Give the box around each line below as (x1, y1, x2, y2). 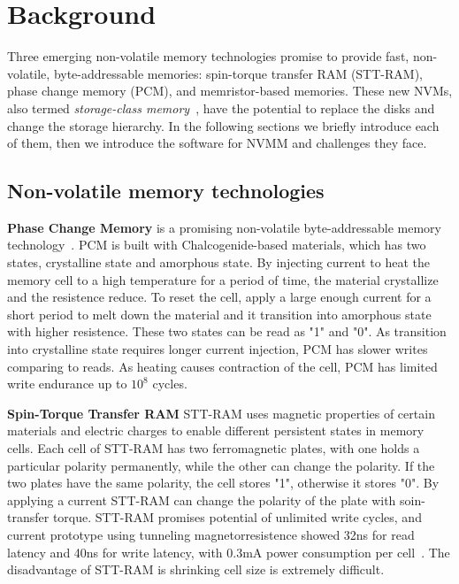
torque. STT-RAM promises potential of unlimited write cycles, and (52, 508, 422, 526)
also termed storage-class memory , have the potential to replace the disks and (7, 98, 435, 117)
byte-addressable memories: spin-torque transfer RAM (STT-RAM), (53, 64, 423, 82)
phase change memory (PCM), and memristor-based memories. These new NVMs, (7, 81, 453, 100)
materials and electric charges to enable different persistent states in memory (7, 421, 425, 440)
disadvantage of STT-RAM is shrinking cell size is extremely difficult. (7, 560, 385, 579)
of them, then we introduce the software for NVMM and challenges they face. (7, 134, 427, 152)
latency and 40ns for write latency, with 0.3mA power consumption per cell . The (7, 542, 450, 561)
